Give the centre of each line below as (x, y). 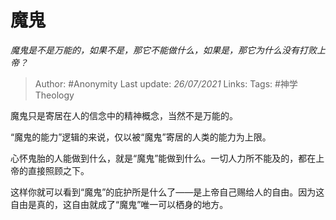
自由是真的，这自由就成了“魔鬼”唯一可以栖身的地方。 (119, 204)
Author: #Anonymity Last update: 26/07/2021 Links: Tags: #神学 (166, 83)
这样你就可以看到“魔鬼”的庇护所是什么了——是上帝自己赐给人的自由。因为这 (167, 192)
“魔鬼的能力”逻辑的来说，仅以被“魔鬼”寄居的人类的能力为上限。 (141, 137)
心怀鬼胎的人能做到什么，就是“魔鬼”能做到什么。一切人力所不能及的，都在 (163, 158)
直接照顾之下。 (58, 170)
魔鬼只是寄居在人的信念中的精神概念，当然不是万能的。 (124, 115)
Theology (54, 95)
